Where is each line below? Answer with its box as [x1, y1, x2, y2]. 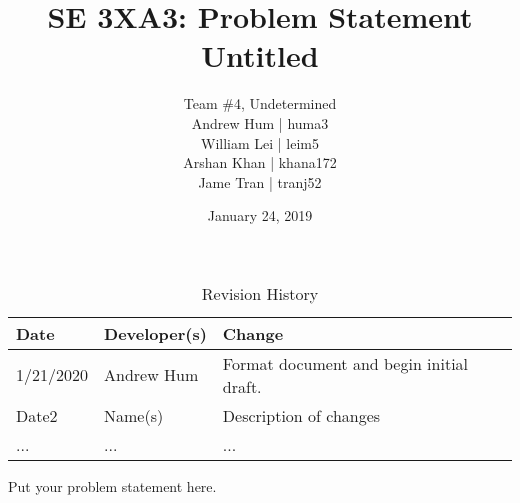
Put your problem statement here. [8, 475, 217, 496]
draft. [222, 374, 262, 398]
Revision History [201, 281, 319, 305]
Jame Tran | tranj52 [198, 171, 322, 192]
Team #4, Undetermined [183, 93, 337, 114]
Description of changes [222, 403, 381, 427]
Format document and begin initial [222, 351, 469, 375]
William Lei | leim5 [200, 132, 320, 153]
